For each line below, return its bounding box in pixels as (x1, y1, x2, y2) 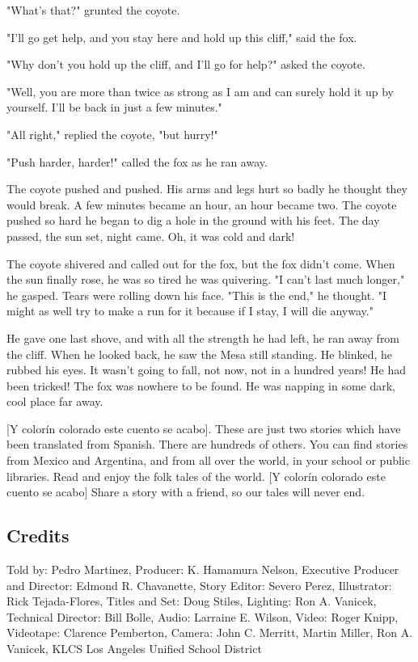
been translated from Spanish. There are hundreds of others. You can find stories (6, 436, 408, 453)
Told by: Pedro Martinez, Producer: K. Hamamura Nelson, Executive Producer (6, 561, 399, 578)
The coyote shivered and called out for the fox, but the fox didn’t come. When (6, 255, 395, 272)
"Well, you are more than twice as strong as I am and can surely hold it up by (6, 82, 394, 99)
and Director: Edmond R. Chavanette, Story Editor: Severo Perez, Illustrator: (6, 576, 392, 593)
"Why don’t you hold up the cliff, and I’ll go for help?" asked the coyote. (6, 56, 365, 73)
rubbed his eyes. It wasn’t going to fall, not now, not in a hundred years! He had (6, 361, 406, 378)
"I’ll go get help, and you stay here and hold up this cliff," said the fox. (6, 28, 357, 45)
